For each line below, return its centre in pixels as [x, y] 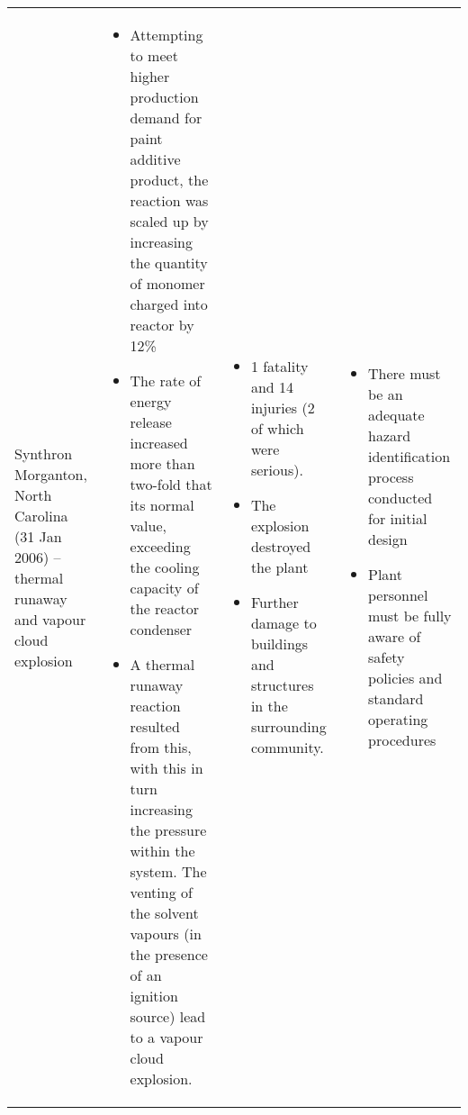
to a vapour [166, 1037]
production [164, 97]
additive [155, 159]
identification [409, 456]
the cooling [165, 567]
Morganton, [51, 474]
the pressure [168, 830]
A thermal [162, 664]
